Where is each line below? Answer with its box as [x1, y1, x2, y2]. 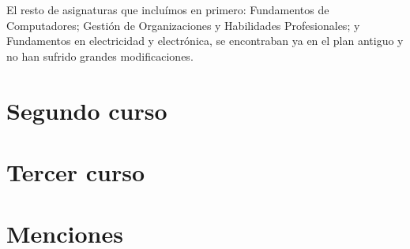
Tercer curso [6, 155, 145, 188]
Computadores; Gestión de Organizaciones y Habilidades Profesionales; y [6, 17, 360, 33]
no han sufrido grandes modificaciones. [6, 47, 194, 64]
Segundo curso [6, 94, 167, 126]
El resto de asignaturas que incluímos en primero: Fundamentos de [6, 2, 329, 17]
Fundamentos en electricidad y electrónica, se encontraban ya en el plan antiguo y [6, 32, 404, 49]
